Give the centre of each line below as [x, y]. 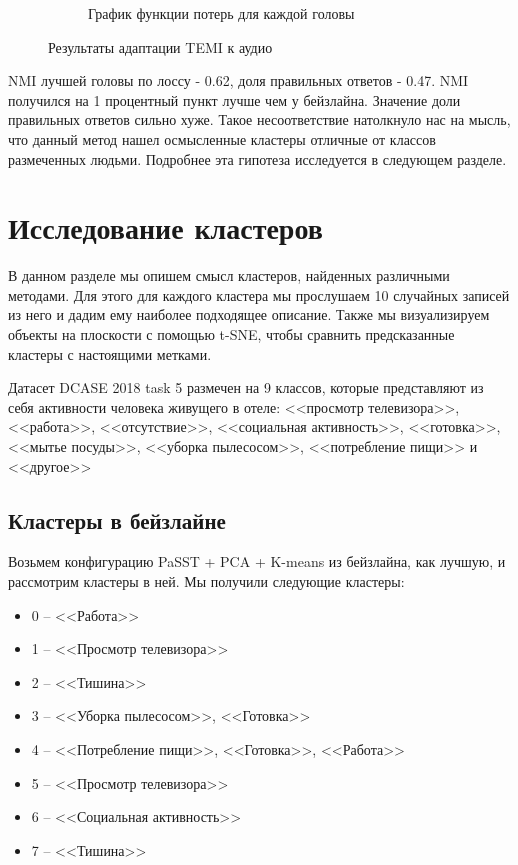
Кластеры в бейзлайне [117, 519]
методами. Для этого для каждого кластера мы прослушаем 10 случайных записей [259, 294]
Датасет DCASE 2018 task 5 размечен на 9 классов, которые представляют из [246, 387]
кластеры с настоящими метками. [110, 353]
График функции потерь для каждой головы [221, 13]
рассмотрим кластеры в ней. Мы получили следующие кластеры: [206, 581]
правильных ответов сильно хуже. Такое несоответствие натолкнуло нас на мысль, [259, 119]
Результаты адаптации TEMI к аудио [160, 46]
